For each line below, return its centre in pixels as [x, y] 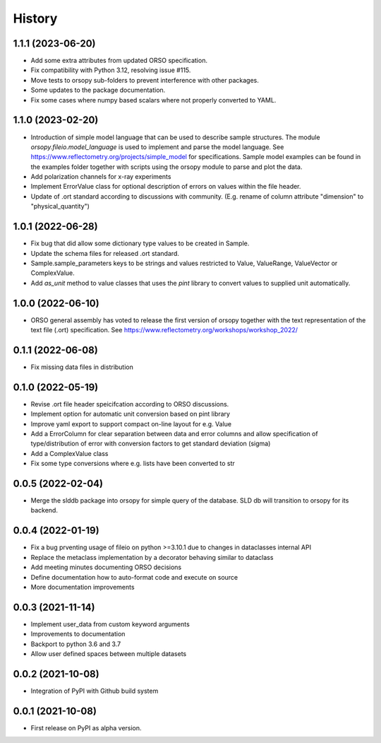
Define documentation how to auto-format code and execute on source [134, 577]
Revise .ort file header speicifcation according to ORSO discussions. [130, 404]
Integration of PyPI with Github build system [95, 691]
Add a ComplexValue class [69, 453]
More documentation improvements [83, 587]
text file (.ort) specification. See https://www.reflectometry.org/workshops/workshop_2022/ [164, 330]
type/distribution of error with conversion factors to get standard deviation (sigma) [151, 444]
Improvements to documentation [78, 634]
